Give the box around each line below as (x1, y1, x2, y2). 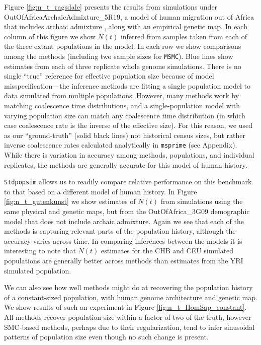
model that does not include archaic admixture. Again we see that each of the (4, 216, 244, 226)
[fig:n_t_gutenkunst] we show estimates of (4, 196, 136, 206)
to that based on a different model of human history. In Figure (4, 186, 197, 196)
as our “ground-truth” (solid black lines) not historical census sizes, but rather (4, 129, 245, 140)
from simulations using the (160, 196, 243, 206)
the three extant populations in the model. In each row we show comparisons (4, 41, 241, 51)
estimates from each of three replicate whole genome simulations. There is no (4, 60, 241, 71)
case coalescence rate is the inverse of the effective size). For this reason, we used (4, 120, 252, 130)
